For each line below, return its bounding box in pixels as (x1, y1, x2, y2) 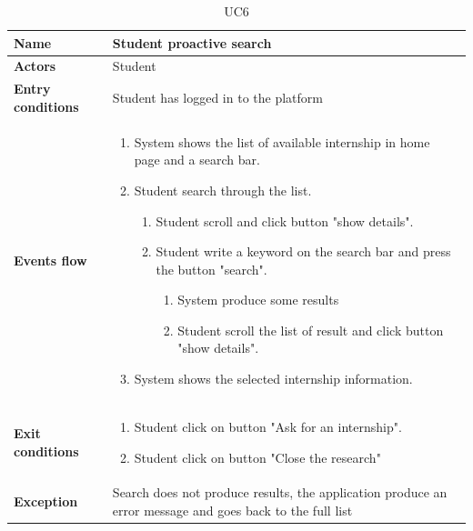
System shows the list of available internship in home (134, 132, 430, 151)
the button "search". (156, 259, 267, 278)
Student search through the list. (134, 180, 312, 199)
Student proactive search (112, 33, 272, 52)
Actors (14, 56, 56, 75)
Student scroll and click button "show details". (156, 211, 414, 230)
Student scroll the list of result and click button (177, 320, 444, 339)
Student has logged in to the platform (112, 88, 323, 107)
